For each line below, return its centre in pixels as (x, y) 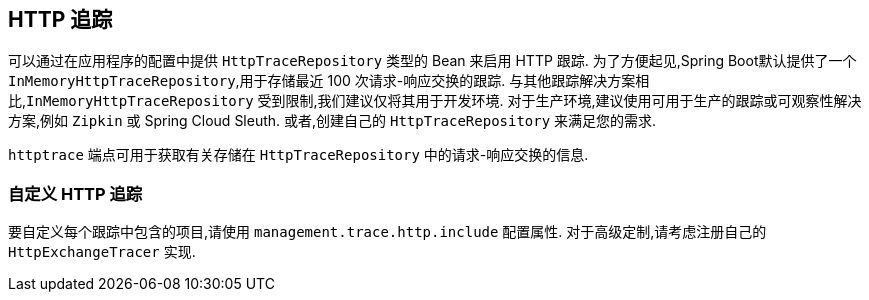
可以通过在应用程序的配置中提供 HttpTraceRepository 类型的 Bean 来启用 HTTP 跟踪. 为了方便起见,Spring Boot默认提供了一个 (432, 61)
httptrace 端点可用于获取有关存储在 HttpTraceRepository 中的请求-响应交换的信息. (298, 155)
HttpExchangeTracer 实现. (102, 252)
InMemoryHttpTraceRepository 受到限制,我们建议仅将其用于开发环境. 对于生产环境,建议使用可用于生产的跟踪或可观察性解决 (444, 101)
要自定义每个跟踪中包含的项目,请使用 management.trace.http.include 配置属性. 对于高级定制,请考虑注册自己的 (387, 232)
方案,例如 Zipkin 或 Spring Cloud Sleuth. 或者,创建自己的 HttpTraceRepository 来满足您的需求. (332, 121)
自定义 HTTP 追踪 (75, 193)
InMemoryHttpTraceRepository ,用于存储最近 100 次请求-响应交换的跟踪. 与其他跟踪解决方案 (322, 81)
